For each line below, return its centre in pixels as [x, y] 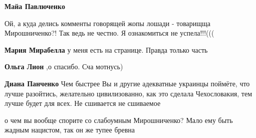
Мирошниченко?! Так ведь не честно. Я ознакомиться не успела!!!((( [109, 33]
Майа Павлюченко [35, 6]
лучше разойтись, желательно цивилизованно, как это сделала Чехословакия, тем [129, 93]
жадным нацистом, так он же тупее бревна [70, 130]
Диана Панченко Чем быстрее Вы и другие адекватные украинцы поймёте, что [127, 83]
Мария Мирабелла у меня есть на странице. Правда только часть [106, 49]
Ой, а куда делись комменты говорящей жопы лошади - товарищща [108, 23]
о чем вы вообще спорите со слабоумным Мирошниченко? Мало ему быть [119, 120]
